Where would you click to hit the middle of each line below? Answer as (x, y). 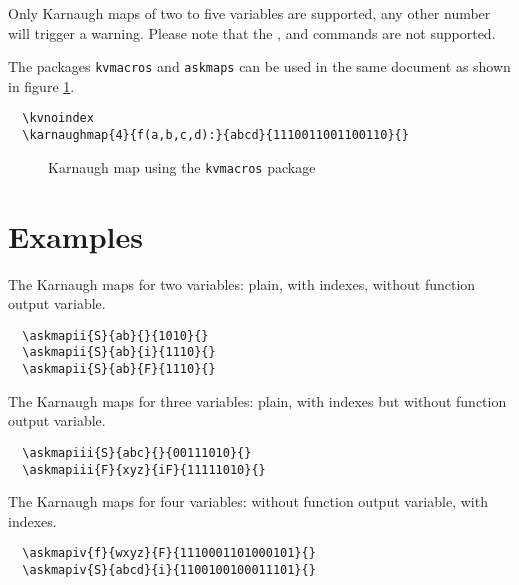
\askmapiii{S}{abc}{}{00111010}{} (137, 452)
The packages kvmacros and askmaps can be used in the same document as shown (259, 66)
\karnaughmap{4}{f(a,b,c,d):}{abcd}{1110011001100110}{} (215, 135)
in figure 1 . (41, 85)
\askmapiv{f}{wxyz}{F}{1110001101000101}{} (169, 553)
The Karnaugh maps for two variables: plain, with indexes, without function (242, 283)
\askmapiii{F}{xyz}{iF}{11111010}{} (144, 469)
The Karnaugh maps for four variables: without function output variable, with (248, 501)
